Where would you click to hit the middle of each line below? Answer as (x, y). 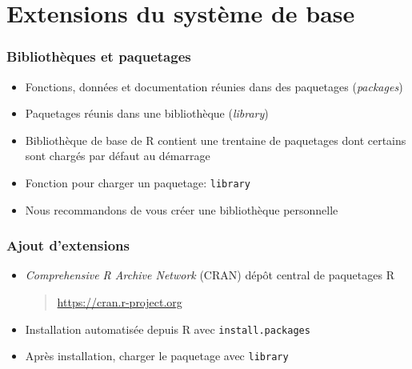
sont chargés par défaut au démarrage (118, 156)
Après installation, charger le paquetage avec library (157, 356)
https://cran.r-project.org (120, 302)
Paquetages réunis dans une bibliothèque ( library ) (147, 113)
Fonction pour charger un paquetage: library (138, 182)
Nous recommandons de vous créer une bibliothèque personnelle (182, 209)
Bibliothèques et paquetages (99, 56)
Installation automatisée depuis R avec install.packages (168, 329)
